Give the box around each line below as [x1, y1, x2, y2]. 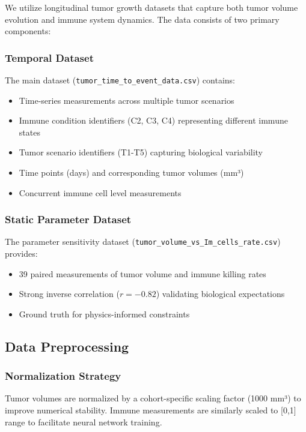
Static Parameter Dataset [5, 212, 132, 227]
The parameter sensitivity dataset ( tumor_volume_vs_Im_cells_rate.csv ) [5, 235, 281, 248]
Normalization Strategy [5, 368, 121, 383]
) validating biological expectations [156, 287, 285, 300]
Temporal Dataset [5, 50, 94, 65]
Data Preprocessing [5, 337, 129, 355]
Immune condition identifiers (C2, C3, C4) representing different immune [19, 114, 288, 127]
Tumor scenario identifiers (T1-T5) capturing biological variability [19, 146, 263, 158]
